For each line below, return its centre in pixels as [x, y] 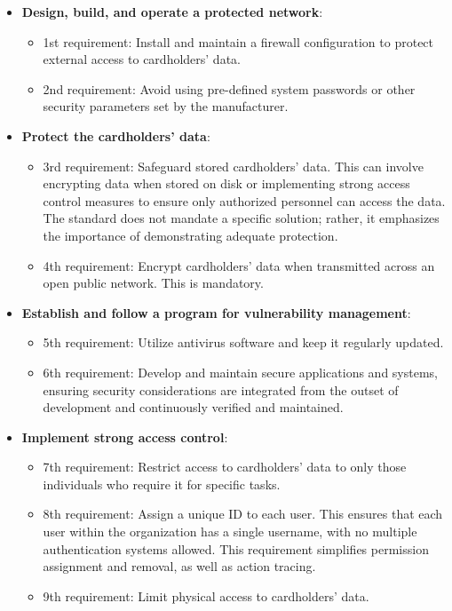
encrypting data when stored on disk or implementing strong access [226, 183]
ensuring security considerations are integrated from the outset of [221, 389]
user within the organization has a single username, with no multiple [230, 532]
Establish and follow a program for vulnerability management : [216, 312]
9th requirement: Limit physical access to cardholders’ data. [206, 595]
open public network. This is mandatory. [153, 283]
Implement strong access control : [125, 436]
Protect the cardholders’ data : [116, 135]
